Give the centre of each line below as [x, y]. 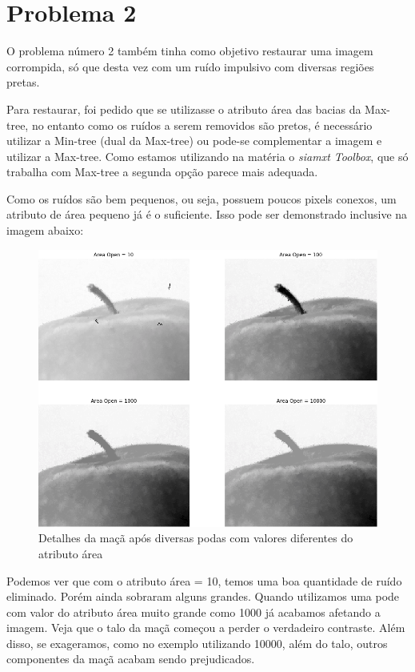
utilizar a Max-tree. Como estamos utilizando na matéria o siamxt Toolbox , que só [207, 156]
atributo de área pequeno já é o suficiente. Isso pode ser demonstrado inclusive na [207, 214]
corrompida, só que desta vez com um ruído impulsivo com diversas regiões [190, 66]
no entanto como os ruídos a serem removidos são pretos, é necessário [202, 125]
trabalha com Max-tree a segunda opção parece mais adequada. [162, 172]
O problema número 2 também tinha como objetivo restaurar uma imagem [190, 51]
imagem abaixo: [45, 230]
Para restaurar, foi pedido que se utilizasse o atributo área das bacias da [184, 109]
